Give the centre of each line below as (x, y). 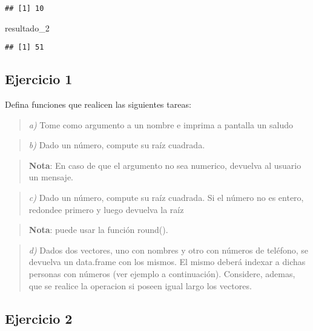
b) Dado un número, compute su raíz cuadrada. (117, 145)
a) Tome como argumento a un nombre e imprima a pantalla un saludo (161, 124)
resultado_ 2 (27, 28)
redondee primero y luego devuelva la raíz (106, 209)
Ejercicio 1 (39, 79)
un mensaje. (51, 177)
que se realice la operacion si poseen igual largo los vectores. (140, 285)
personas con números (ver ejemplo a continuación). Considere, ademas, (162, 274)
